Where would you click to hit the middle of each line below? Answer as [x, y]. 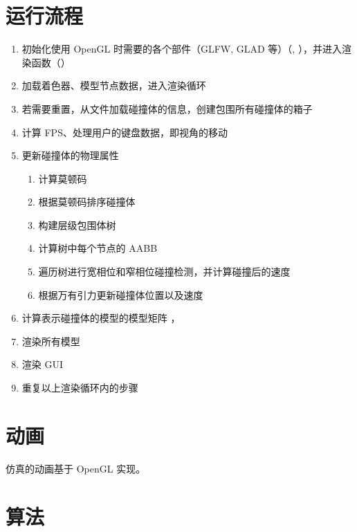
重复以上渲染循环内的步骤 [80, 388]
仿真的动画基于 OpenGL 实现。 [76, 468]
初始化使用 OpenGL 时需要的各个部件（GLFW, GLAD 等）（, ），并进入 [182, 49]
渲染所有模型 [51, 341]
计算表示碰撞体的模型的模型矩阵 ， [101, 318]
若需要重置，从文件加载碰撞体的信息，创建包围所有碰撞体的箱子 [167, 108]
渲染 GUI [43, 364]
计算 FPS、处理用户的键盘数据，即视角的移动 [125, 132]
